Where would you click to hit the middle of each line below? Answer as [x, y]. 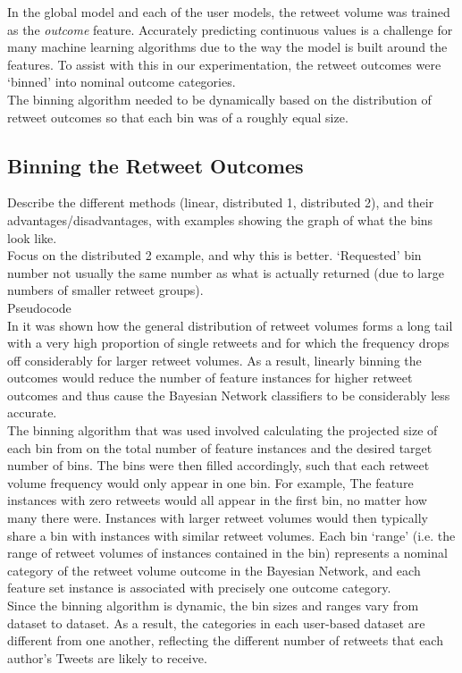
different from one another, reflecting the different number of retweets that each [225, 640]
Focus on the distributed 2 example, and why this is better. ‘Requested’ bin [214, 255]
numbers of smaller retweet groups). [105, 290]
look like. [32, 237]
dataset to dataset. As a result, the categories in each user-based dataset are [216, 623]
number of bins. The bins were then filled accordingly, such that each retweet [218, 465]
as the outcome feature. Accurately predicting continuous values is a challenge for [230, 29]
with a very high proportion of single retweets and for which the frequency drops [228, 343]
